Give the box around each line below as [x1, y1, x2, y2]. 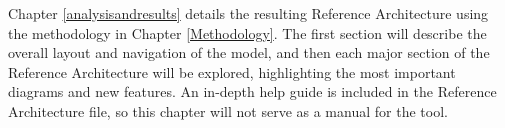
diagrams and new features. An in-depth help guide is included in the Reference [8, 81, 497, 102]
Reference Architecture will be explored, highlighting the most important [8, 61, 456, 82]
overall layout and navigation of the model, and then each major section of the [8, 42, 490, 63]
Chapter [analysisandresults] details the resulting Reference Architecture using [8, 3, 489, 23]
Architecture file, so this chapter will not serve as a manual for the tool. [8, 100, 448, 121]
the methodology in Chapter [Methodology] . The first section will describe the [8, 22, 487, 43]
